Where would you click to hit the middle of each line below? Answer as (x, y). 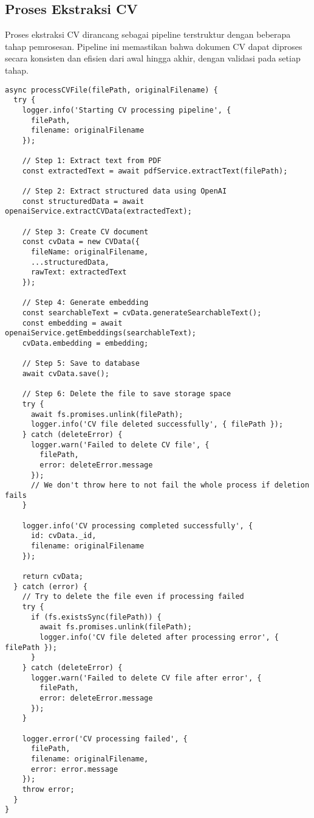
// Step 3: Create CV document (85, 232)
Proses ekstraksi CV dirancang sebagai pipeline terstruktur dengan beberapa (148, 34)
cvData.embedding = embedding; (85, 343)
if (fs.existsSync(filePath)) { (96, 617)
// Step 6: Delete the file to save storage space (127, 394)
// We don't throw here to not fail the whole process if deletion (170, 485)
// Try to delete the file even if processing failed (133, 597)
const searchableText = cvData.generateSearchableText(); (142, 313)
